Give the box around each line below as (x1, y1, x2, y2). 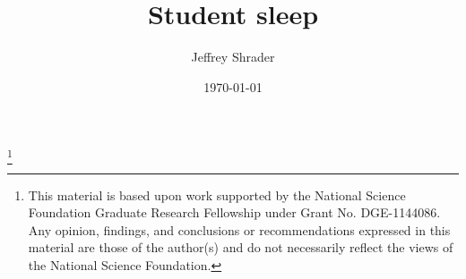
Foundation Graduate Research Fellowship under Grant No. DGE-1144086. (28, 203, 441, 222)
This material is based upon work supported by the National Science (28, 185, 406, 204)
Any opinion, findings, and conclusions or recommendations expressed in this (28, 220, 451, 239)
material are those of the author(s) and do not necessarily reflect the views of (28, 238, 453, 257)
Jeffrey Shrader (191, 47, 275, 66)
